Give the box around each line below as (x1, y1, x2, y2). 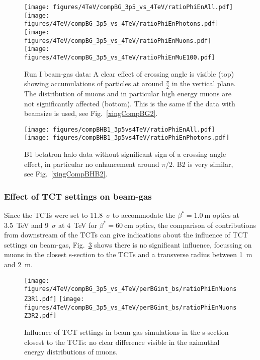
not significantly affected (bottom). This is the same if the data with (24, 98, 235, 108)
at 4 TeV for (58, 219, 98, 230)
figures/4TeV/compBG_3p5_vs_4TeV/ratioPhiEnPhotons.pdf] (24, 20, 219, 28)
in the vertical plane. (171, 78, 236, 89)
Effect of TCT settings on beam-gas (4, 190, 152, 202)
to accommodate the (112, 210, 176, 220)
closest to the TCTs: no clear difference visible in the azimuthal (24, 336, 220, 347)
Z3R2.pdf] (24, 312, 57, 320)
